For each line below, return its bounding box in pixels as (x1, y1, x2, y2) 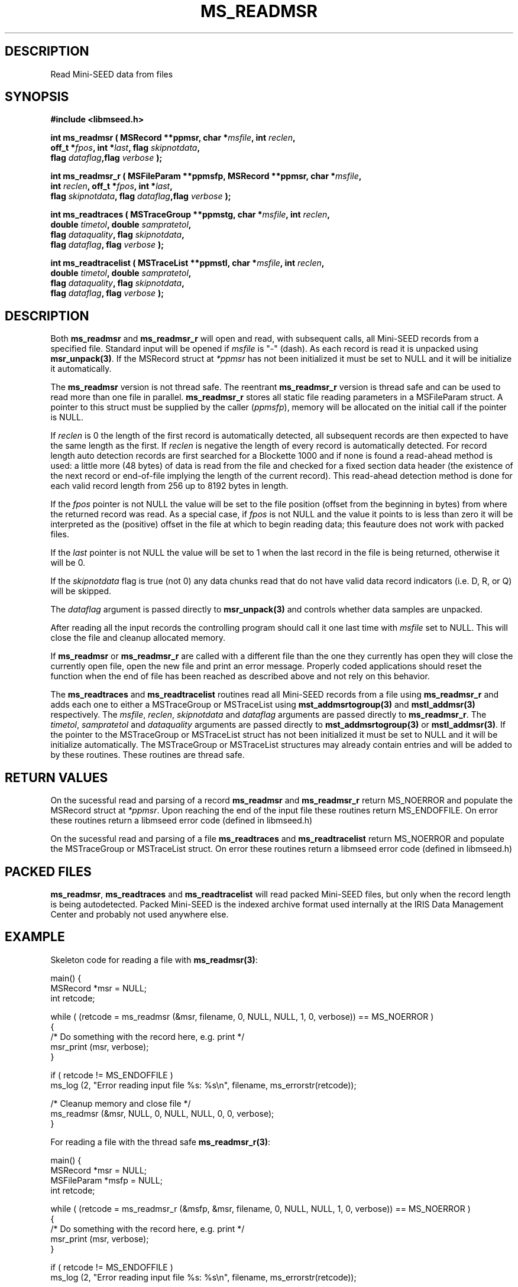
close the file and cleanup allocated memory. (50, 633, 225, 643)
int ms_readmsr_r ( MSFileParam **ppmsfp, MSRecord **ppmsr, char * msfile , (50, 171, 362, 181)
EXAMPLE (5, 929, 65, 945)
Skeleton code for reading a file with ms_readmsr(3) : (50, 954, 258, 965)
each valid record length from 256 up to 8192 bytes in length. (50, 481, 289, 491)
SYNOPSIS (5, 89, 69, 105)
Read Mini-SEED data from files (50, 69, 173, 79)
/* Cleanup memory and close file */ (50, 1098, 191, 1108)
